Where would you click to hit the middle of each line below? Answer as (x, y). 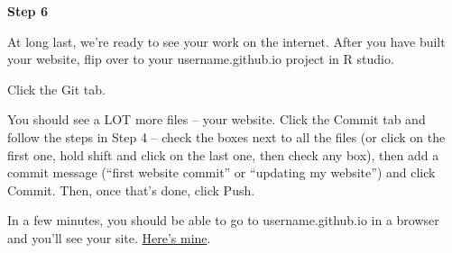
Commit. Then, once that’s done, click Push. (131, 190)
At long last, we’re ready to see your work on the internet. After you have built (226, 41)
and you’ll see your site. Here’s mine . (109, 237)
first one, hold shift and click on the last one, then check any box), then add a (223, 154)
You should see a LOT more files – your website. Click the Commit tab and (217, 119)
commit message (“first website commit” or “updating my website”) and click (221, 172)
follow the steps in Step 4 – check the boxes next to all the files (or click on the (226, 136)
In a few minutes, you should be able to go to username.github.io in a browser (223, 220)
